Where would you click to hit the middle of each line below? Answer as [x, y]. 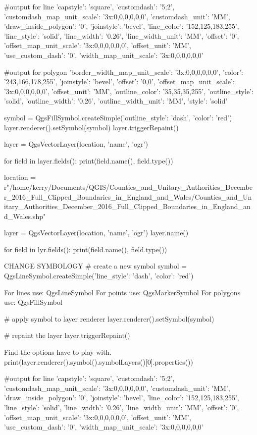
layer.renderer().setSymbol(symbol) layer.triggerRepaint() [91, 127]
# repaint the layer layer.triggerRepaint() [67, 335]
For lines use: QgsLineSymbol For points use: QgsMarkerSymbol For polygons [122, 292]
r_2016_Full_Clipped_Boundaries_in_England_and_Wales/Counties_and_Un [128, 196]
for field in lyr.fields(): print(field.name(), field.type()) [86, 249]
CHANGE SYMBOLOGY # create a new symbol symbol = [96, 266]
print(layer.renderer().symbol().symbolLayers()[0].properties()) [99, 361]
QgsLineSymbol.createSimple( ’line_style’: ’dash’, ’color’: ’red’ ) [99, 276]
